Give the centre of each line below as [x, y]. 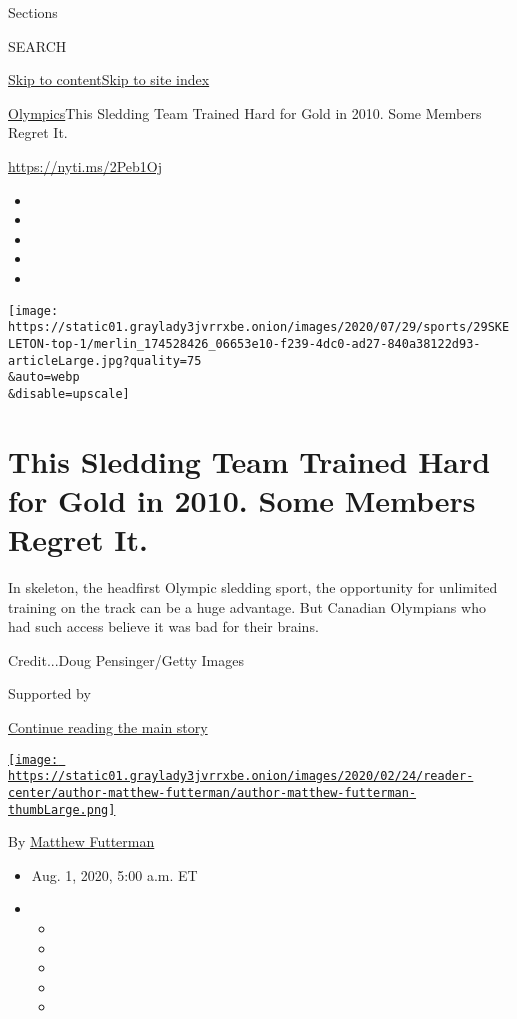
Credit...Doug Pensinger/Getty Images [126, 659]
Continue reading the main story [108, 726]
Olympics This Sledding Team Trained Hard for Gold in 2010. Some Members [245, 112]
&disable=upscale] [69, 393]
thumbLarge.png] [62, 809]
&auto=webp [44, 377]
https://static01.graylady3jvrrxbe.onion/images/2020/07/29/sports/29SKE [259, 327]
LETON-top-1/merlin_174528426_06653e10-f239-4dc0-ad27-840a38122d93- [244, 343]
